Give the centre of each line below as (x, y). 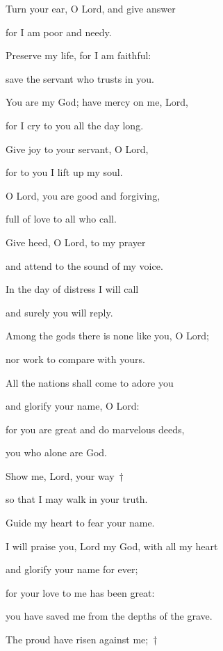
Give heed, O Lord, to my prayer (76, 242)
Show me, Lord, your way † (65, 475)
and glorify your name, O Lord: (73, 406)
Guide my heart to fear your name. (80, 523)
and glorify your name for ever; (72, 569)
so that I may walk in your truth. (77, 499)
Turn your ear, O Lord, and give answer (91, 8)
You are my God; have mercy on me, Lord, (97, 102)
